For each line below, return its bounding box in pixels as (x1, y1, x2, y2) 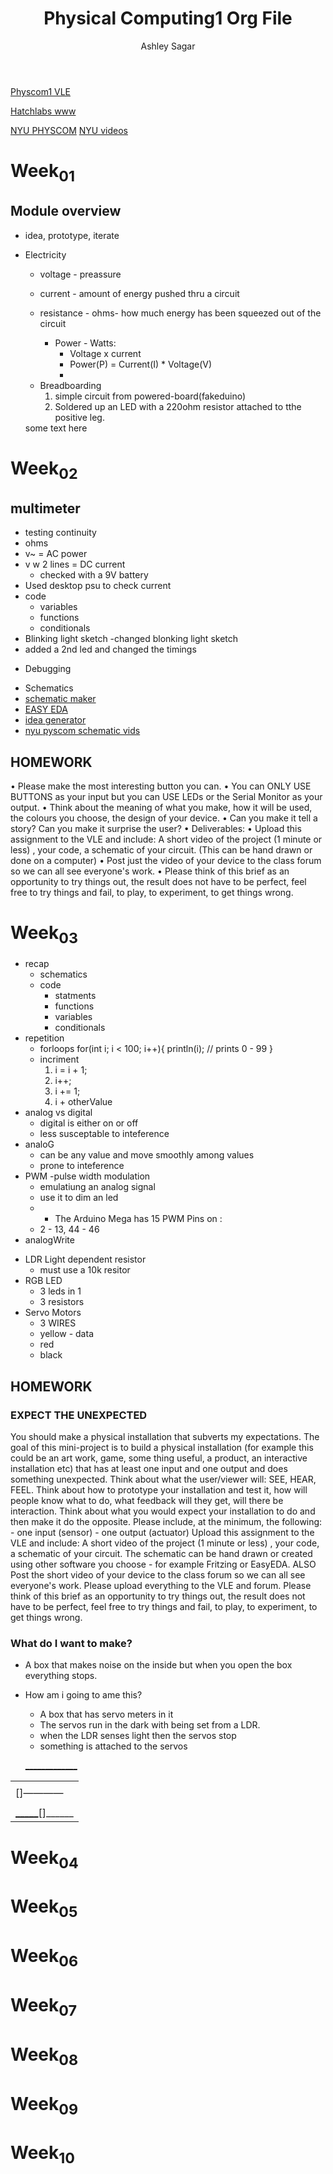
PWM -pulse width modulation (24, 1170, 151, 1182)
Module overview (10, 203, 122, 220)
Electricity (24, 248, 67, 261)
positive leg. (54, 411, 105, 423)
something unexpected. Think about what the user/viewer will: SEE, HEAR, (10, 1473, 317, 1486)
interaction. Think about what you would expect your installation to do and (10, 1505, 316, 1517)
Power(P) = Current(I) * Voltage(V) (69, 358, 213, 370)
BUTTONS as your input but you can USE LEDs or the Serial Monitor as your (10, 790, 323, 802)
